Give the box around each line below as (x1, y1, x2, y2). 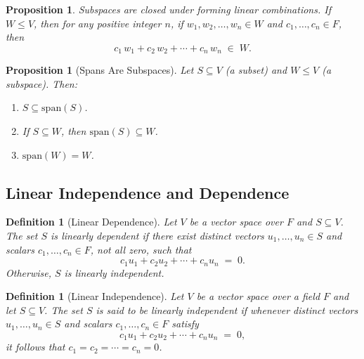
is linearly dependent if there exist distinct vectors (51, 228, 264, 242)
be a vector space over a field (196, 289, 320, 303)
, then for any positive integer (34, 15, 162, 30)
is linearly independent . (64, 265, 164, 280)
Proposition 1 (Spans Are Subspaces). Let (6, 63, 194, 77)
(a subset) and (225, 63, 287, 77)
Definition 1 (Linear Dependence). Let (6, 214, 177, 229)
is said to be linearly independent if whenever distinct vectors (96, 302, 358, 317)
